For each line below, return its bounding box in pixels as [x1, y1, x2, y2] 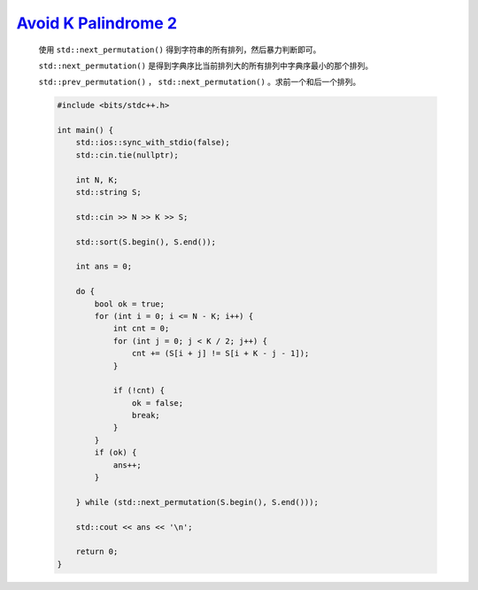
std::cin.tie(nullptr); [75, 150, 179, 159]
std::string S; [75, 187, 142, 198]
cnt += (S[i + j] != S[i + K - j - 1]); [131, 348, 310, 359]
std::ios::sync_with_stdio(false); [75, 137, 230, 148]
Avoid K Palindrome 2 [16, 13, 177, 33]
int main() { [57, 125, 114, 136]
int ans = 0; [75, 261, 133, 272]
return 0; [75, 547, 119, 557]
